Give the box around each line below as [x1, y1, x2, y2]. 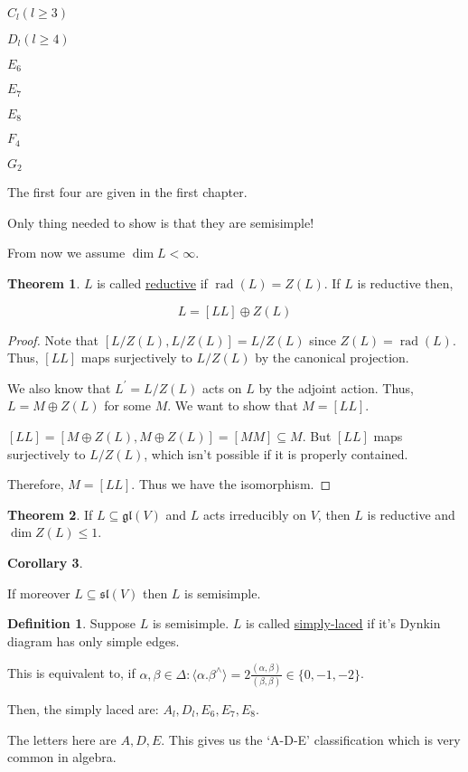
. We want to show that [167, 396, 298, 415]
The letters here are [7, 730, 117, 748]
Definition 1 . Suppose [7, 614, 136, 633]
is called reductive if [97, 274, 208, 293]
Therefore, [7, 475, 64, 494]
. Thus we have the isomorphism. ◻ [131, 475, 332, 494]
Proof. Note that [7, 330, 99, 349]
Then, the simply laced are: [7, 699, 159, 718]
